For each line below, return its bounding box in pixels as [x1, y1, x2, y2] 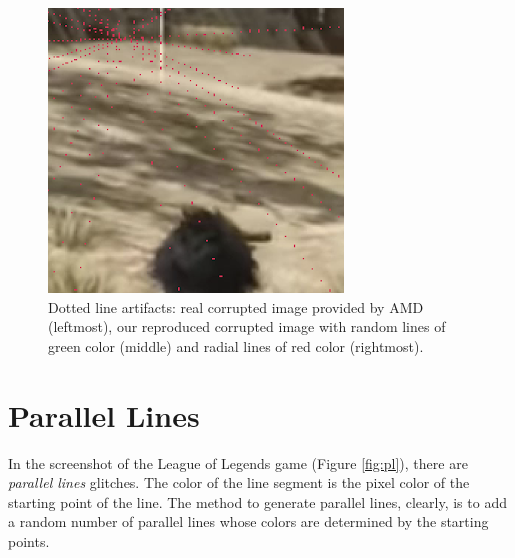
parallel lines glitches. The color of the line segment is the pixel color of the [8, 472, 470, 493]
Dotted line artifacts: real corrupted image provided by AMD [48, 296, 424, 317]
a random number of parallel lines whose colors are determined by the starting [8, 511, 489, 532]
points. [8, 530, 50, 551]
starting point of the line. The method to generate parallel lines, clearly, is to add [8, 491, 507, 512]
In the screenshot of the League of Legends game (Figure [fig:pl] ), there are [8, 452, 468, 473]
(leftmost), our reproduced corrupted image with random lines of [48, 316, 446, 337]
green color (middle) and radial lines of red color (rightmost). [48, 335, 424, 356]
